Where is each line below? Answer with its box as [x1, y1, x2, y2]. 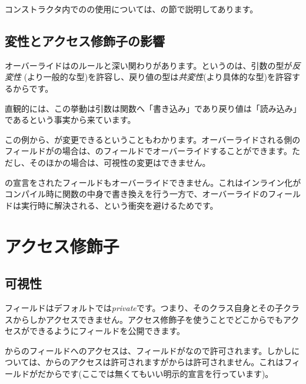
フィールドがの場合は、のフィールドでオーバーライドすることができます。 [5, 145, 292, 157]
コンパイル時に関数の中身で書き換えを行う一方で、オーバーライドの [5, 188, 268, 200]
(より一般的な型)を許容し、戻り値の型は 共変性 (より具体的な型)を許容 [24, 71, 292, 83]
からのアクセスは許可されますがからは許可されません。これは [45, 356, 284, 368]
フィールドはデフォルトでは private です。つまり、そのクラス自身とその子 [5, 301, 284, 313]
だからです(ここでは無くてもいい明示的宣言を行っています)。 [37, 367, 274, 379]
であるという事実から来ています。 [5, 113, 136, 126]
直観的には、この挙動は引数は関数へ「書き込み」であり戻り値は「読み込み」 [5, 102, 301, 114]
